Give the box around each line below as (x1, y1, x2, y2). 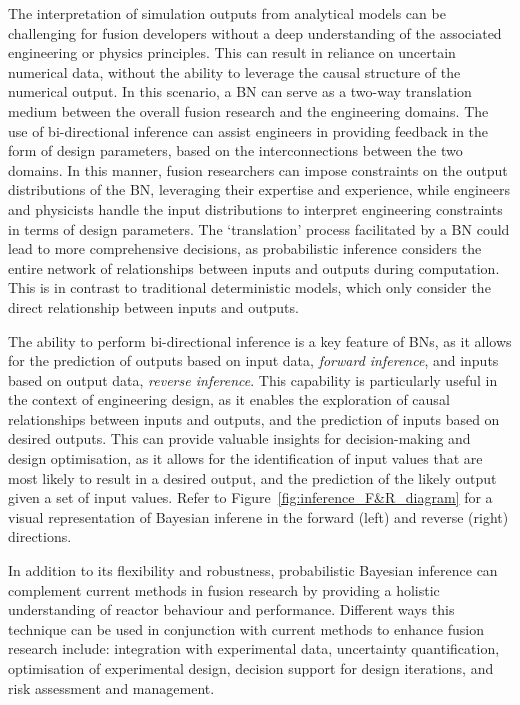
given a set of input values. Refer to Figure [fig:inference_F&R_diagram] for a (8, 487, 493, 508)
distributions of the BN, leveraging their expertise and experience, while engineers (8, 179, 511, 200)
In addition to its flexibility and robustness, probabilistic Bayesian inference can (8, 560, 498, 581)
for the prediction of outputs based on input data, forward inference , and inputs (8, 350, 499, 371)
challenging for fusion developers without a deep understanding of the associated (8, 22, 502, 43)
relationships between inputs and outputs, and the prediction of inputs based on (8, 408, 500, 429)
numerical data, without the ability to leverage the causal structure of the (8, 61, 461, 82)
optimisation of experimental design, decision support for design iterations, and (8, 658, 494, 678)
